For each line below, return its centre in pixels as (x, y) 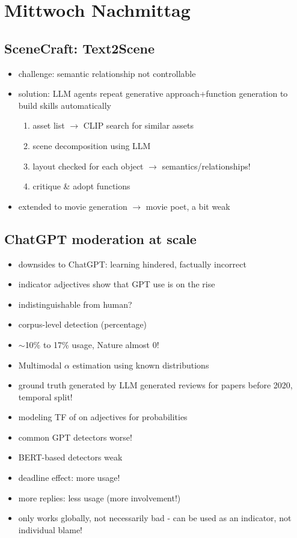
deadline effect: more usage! (69, 478)
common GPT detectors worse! (75, 437)
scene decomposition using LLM (92, 145)
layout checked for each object (88, 166)
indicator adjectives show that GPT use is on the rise (117, 284)
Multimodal (40, 365)
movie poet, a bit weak (188, 206)
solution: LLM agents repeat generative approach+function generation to (153, 93)
